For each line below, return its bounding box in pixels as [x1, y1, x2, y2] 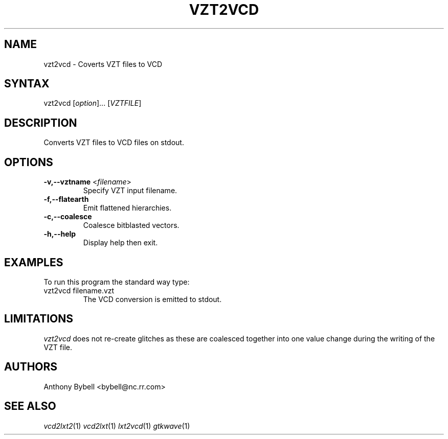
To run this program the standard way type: [43, 277, 190, 286]
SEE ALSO [4, 400, 56, 413]
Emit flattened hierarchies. [83, 203, 172, 213]
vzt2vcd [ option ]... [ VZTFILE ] [43, 99, 142, 108]
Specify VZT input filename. [83, 186, 177, 195]
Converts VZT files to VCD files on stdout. [43, 138, 184, 147]
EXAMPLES [4, 256, 63, 269]
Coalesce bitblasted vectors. [83, 221, 180, 230]
